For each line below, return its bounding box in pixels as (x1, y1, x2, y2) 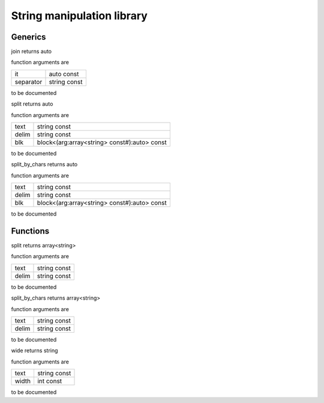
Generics (11, 32, 46, 42)
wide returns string (11, 347, 58, 354)
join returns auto (11, 48, 52, 55)
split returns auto (11, 100, 53, 108)
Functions (11, 226, 50, 236)
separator (14, 77, 43, 86)
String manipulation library (11, 9, 148, 22)
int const (37, 377, 62, 386)
